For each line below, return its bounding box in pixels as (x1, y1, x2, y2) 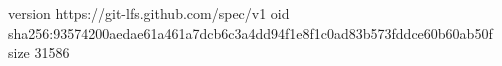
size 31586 (8, 42, 70, 63)
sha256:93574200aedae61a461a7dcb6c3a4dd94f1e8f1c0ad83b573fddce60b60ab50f (8, 22, 493, 43)
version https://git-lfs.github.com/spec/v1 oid (8, 3, 290, 23)
